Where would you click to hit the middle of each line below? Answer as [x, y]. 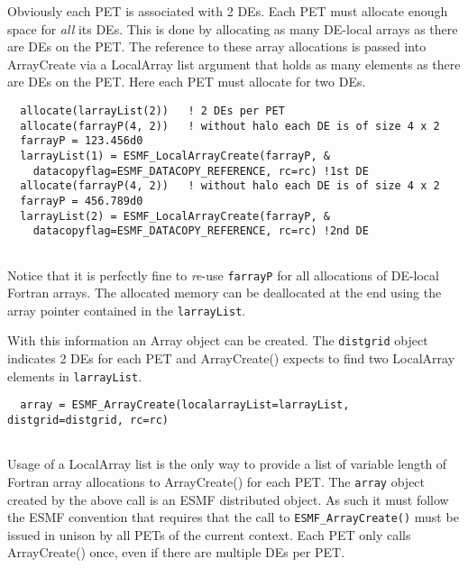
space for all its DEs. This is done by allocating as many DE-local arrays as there [233, 28]
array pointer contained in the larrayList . [127, 310]
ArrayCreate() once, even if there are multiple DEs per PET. [176, 552]
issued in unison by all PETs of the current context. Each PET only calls [209, 534]
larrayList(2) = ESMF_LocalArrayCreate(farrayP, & [175, 216]
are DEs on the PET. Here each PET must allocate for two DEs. [187, 82]
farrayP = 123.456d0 [82, 141]
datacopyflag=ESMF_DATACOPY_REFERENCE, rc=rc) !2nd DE [201, 231]
